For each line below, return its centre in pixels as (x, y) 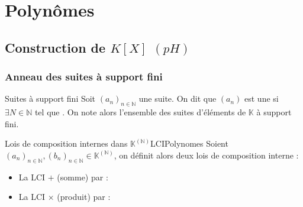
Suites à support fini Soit (50, 98)
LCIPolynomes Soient (189, 143)
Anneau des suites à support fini (84, 77)
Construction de (55, 47)
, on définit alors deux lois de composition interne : (206, 155)
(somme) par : (83, 177)
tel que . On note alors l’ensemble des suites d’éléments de (140, 112)
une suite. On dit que (178, 98)
